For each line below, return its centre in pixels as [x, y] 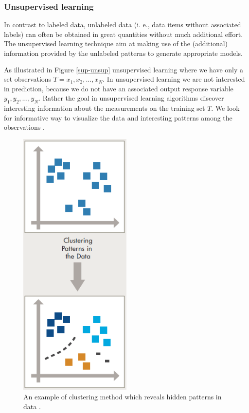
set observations [28, 79]
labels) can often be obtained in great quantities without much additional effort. [124, 34]
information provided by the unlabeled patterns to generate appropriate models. [123, 53]
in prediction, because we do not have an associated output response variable [119, 88]
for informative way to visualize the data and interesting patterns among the [118, 117]
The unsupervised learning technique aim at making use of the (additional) [116, 43]
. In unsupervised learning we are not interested [174, 79]
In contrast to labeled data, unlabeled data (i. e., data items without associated [123, 25]
